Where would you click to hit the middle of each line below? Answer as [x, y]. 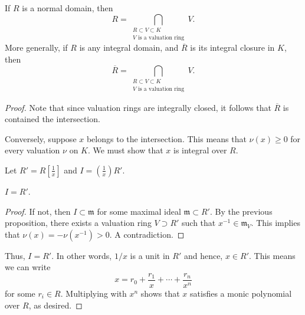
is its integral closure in [232, 47]
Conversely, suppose [41, 138]
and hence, [203, 255]
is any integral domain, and [129, 47]
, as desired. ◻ [55, 305]
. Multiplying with [94, 293]
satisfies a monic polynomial [241, 293]
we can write [28, 267]
